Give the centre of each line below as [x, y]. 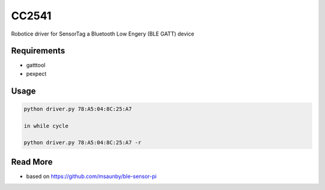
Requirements [38, 51]
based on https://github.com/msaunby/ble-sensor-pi [91, 176]
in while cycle [46, 126]
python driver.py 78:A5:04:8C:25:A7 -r [82, 143]
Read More [32, 162]
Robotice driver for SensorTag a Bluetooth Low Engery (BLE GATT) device [103, 34]
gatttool [36, 65]
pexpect [36, 74]
